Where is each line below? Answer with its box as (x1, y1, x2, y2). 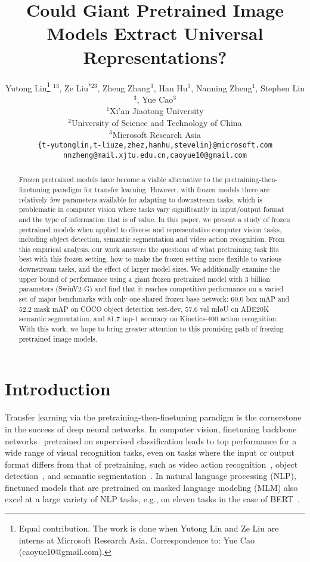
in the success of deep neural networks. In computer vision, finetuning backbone (5, 422, 297, 435)
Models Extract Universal (46, 21, 263, 45)
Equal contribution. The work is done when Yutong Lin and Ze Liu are (18, 522, 279, 535)
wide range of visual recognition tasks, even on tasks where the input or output (5, 446, 294, 459)
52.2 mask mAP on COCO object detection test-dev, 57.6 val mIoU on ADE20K (18, 303, 269, 314)
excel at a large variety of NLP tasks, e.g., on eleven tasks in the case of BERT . (5, 493, 300, 505)
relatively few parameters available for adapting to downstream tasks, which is (18, 194, 262, 204)
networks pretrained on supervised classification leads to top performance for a (5, 434, 297, 447)
